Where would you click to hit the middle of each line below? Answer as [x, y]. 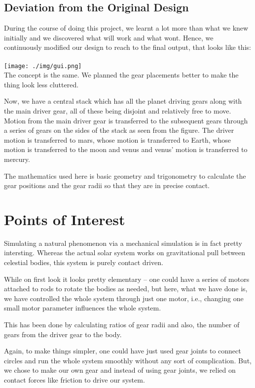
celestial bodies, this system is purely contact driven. [84, 262]
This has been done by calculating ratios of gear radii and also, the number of [122, 325]
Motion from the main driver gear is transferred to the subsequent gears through [126, 120]
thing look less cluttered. [41, 84]
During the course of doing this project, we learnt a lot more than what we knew [126, 28]
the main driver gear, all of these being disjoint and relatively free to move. [118, 111]
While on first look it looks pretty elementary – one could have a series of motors [127, 279]
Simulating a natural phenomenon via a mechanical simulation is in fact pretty [123, 243]
